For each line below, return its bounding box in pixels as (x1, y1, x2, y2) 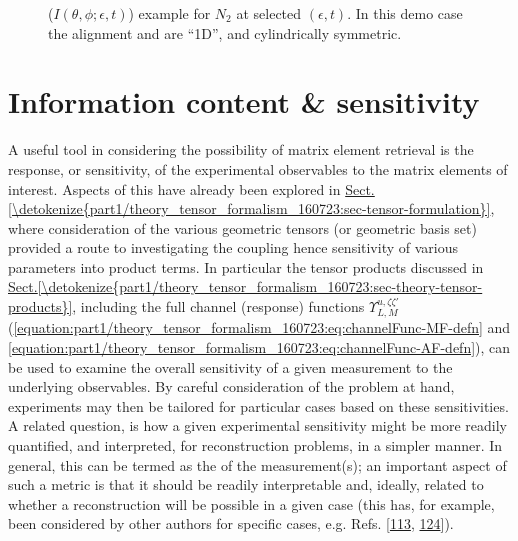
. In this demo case (347, 3, 463, 23)
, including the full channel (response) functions (72, 296, 365, 317)
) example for (128, 3, 211, 23)
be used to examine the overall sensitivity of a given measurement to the (8, 356, 453, 377)
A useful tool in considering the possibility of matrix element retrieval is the (8, 139, 474, 160)
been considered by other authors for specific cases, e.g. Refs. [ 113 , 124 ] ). (8, 513, 454, 534)
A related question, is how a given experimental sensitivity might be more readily (8, 415, 507, 436)
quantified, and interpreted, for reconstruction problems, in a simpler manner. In (8, 435, 503, 456)
